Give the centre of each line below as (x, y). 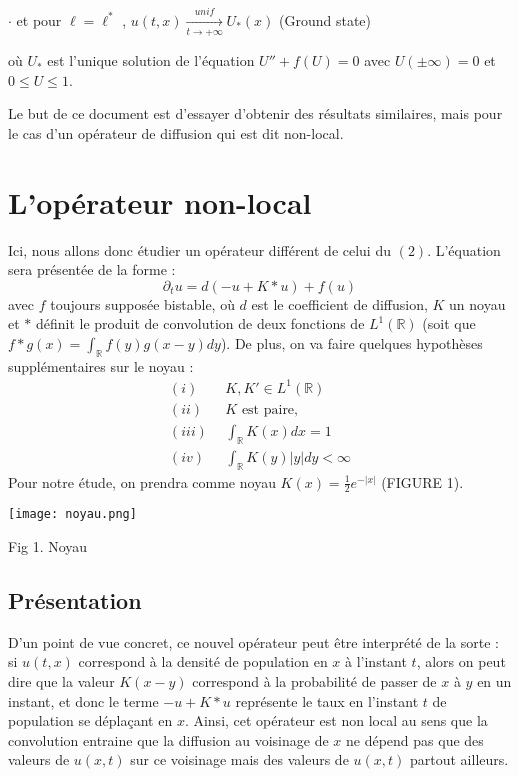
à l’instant (376, 661)
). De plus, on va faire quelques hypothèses (351, 343)
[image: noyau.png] (72, 514)
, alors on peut (461, 661)
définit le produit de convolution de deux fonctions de (200, 323)
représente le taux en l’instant (327, 700)
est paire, (269, 409)
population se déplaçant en (90, 720)
